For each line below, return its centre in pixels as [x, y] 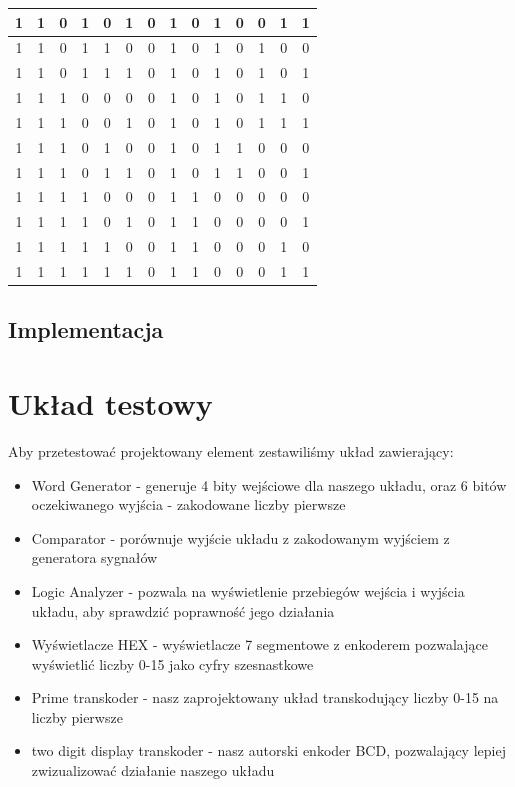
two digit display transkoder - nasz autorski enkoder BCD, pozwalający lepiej [268, 750]
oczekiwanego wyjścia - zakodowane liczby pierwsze [188, 504]
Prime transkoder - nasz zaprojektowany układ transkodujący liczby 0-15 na [265, 697]
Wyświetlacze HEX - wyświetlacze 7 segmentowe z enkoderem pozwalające [259, 644]
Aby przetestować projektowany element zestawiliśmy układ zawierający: [231, 450]
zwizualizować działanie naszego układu [153, 770]
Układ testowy [110, 403]
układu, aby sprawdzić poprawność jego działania [183, 610]
